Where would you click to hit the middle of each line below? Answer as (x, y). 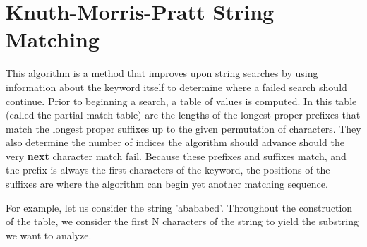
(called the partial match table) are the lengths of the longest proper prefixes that (183, 115)
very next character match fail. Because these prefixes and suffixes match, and (176, 156)
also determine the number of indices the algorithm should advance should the (175, 142)
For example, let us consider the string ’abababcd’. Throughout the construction (179, 207)
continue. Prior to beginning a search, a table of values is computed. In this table (181, 101)
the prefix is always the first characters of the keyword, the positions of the (168, 170)
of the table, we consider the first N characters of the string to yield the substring (182, 221)
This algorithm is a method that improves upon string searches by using (162, 73)
